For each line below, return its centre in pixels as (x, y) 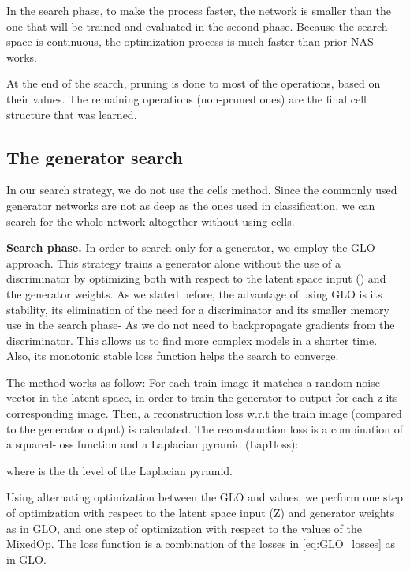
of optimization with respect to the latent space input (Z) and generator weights (201, 513)
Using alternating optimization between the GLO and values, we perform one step (205, 497)
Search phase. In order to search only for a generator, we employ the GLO (191, 247)
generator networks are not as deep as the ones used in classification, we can (191, 205)
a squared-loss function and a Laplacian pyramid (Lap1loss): (153, 444)
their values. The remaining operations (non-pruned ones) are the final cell (187, 98)
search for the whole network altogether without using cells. (151, 221)
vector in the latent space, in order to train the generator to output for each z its (202, 397)
